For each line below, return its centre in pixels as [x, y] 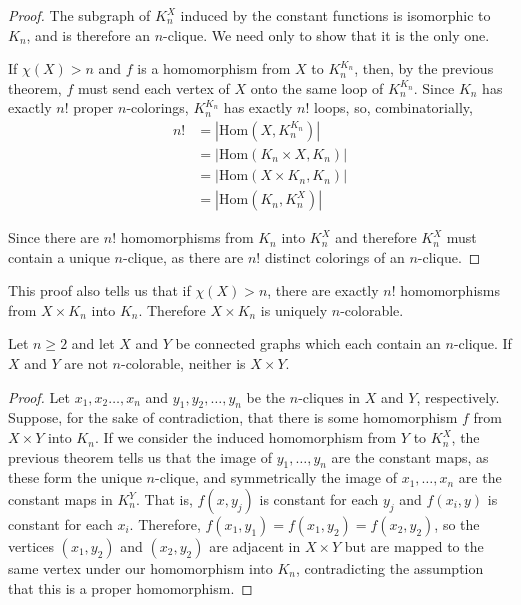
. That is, [164, 499]
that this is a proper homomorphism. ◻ [130, 587]
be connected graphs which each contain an [308, 343]
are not [86, 363]
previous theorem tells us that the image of [140, 456]
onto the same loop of [317, 87]
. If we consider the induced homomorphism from [245, 437]
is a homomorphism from [214, 68]
